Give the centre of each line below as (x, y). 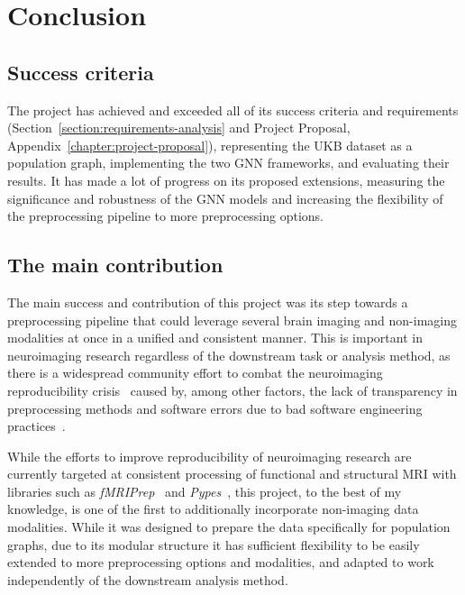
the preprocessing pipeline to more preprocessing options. (165, 216)
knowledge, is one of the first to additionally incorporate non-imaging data (213, 509)
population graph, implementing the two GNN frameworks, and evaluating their (228, 163)
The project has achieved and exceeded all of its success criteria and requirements (233, 110)
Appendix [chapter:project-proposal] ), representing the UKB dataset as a (210, 145)
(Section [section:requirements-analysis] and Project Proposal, (179, 128)
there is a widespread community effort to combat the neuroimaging (195, 373)
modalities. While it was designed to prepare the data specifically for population (229, 527)
